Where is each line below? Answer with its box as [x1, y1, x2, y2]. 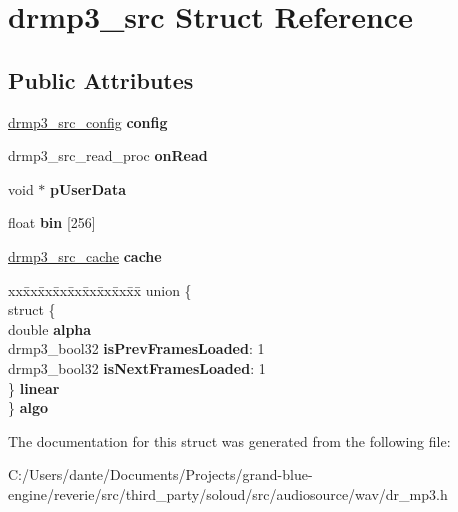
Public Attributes [8, 64, 194, 95]
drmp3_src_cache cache [8, 245, 162, 266]
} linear [8, 377, 60, 398]
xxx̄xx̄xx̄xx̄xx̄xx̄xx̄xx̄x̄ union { [8, 279, 192, 300]
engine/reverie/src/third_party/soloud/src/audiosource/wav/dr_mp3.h [8, 483, 448, 504]
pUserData [50, 178, 126, 199]
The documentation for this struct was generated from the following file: [8, 430, 451, 451]
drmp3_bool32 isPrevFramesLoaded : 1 [8, 338, 265, 359]
